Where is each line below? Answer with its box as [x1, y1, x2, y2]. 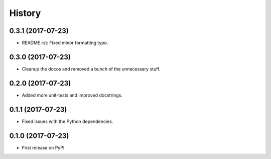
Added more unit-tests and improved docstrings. [22, 92, 123, 98]
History [9, 7, 41, 18]
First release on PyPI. [22, 144, 66, 150]
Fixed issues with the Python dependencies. [22, 118, 113, 124]
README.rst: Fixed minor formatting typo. [22, 40, 108, 46]
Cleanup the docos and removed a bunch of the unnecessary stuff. [22, 65, 161, 72]
